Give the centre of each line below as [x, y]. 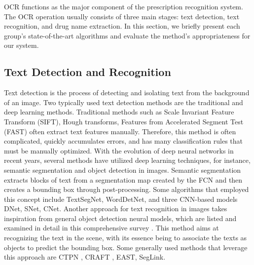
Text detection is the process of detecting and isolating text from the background [127, 93]
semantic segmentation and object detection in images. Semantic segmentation [123, 170]
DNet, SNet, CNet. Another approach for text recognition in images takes [116, 208]
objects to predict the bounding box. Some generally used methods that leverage [126, 247]
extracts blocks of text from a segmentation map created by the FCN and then [123, 179]
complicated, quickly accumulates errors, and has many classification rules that [123, 141]
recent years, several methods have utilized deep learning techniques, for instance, [127, 160]
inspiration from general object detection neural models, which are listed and [120, 218]
